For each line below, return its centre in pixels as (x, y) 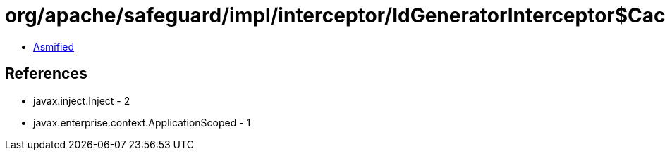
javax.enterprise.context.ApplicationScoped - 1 (142, 122)
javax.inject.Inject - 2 (82, 100)
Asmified (54, 46)
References (46, 74)
